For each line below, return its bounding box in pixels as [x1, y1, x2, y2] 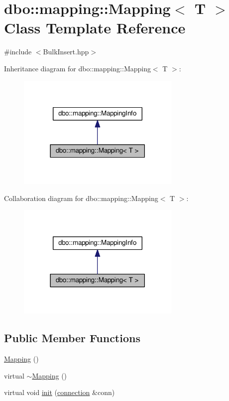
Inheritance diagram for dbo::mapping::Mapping [4, 63, 151, 73]
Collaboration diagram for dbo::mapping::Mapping [4, 193, 158, 203]
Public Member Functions [4, 330, 140, 346]
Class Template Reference [4, 17, 186, 38]
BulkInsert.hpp [43, 46, 89, 57]
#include [4, 46, 32, 57]
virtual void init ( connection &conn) [4, 387, 115, 398]
